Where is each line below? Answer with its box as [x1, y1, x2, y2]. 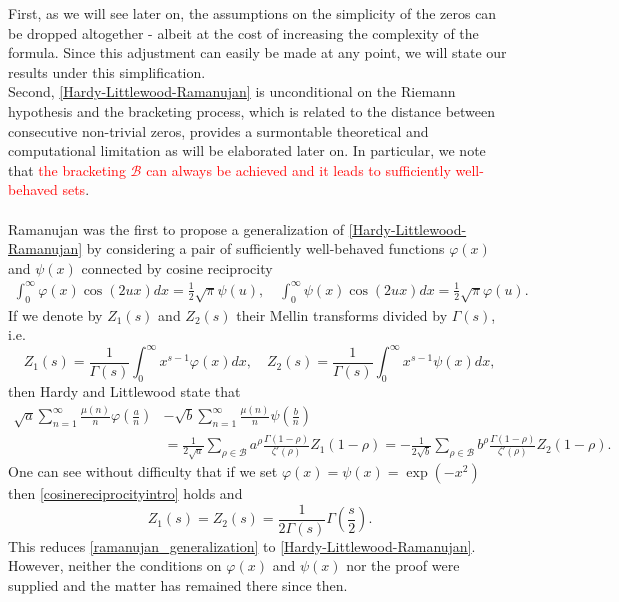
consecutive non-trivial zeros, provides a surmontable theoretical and [8, 120, 429, 141]
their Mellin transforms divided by [236, 304, 448, 325]
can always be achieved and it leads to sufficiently [146, 159, 451, 180]
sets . [62, 179, 90, 200]
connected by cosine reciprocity [81, 257, 273, 278]
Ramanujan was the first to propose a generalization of [8, 218, 345, 239]
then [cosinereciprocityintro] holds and [8, 483, 243, 504]
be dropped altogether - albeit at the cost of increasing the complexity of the [8, 22, 479, 43]
